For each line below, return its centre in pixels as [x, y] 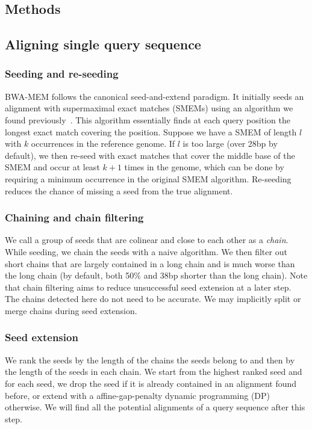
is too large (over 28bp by [230, 144]
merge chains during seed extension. [71, 310]
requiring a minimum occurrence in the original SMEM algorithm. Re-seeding [148, 178]
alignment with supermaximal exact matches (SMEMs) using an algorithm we [149, 108]
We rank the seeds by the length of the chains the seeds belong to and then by [150, 360]
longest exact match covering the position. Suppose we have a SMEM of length [151, 131]
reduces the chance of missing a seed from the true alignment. [119, 190]
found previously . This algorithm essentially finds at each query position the [148, 119]
